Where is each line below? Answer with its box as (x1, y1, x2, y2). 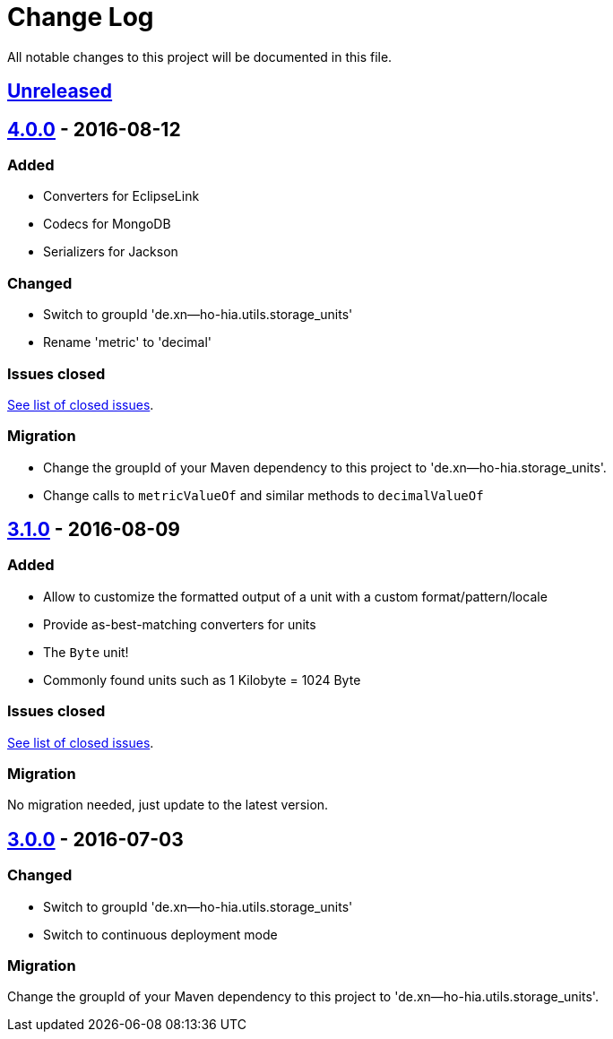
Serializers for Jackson (43, 244, 178, 260)
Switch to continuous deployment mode (43, 926, 278, 942)
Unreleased (7, 80, 113, 103)
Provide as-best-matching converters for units (43, 616, 316, 632)
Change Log (7, 2, 154, 32)
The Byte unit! (43, 644, 129, 660)
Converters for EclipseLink (43, 188, 200, 204)
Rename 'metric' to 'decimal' (43, 334, 212, 351)
